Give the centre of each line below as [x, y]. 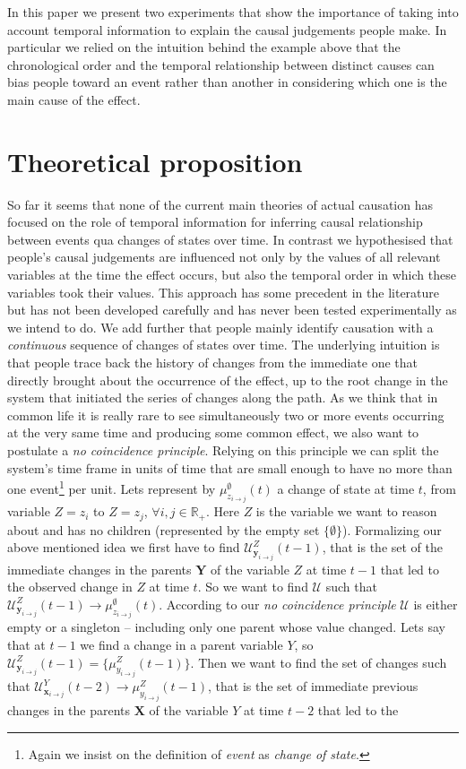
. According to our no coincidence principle [277, 604]
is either [436, 604]
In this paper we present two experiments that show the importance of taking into [233, 12]
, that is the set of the [382, 547]
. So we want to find [253, 587]
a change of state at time [346, 488]
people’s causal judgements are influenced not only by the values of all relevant [224, 257]
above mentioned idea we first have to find [124, 547]
